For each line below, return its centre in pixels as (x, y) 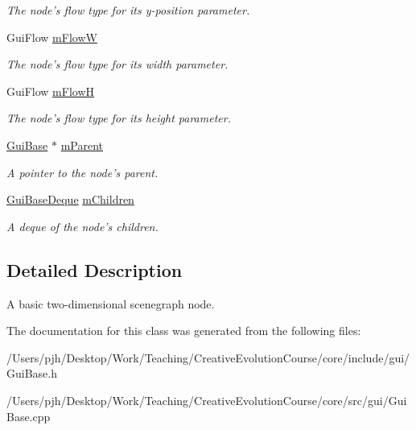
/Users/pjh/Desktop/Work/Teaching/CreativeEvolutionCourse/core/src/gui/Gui (207, 400)
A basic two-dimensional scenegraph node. (111, 303)
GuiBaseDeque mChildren (70, 199)
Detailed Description (95, 269)
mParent (82, 145)
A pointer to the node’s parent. (82, 172)
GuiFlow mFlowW (52, 37)
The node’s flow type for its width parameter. (117, 64)
